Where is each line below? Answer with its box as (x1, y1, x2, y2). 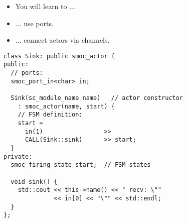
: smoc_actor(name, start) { (18, 102, 115, 110)
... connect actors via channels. (15, 35, 110, 45)
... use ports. (15, 18, 54, 28)
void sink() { (11, 178, 58, 185)
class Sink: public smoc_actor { (4, 52, 115, 60)
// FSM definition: (18, 111, 83, 119)
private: (4, 153, 33, 160)
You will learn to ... (15, 1, 75, 11)
